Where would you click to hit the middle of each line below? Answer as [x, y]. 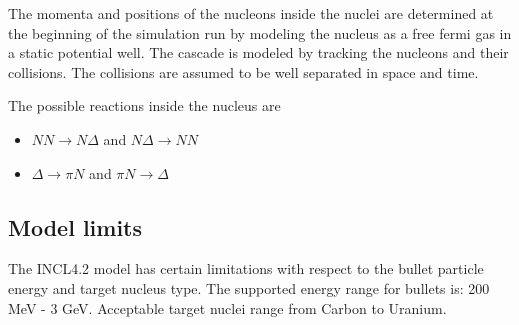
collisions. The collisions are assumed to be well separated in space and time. [243, 71]
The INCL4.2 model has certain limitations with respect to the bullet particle [246, 268]
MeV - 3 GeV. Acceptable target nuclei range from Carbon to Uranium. [227, 307]
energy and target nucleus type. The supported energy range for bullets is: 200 [249, 287]
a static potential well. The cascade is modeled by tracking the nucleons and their [258, 52]
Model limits [75, 226]
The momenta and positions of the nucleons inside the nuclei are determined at [251, 13]
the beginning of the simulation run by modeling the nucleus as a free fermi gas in [260, 32]
